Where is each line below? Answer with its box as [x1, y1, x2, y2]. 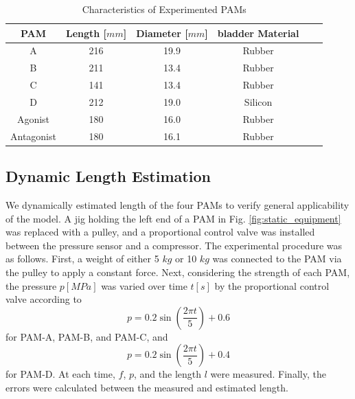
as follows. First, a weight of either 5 [5, 251, 159, 266]
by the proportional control [214, 278, 330, 293]
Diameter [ [136, 25, 188, 40]
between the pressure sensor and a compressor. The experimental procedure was [5, 238, 343, 252]
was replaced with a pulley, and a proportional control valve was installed [5, 225, 315, 239]
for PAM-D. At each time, [5, 367, 115, 381]
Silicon [244, 94, 273, 109]
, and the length [134, 367, 202, 381]
